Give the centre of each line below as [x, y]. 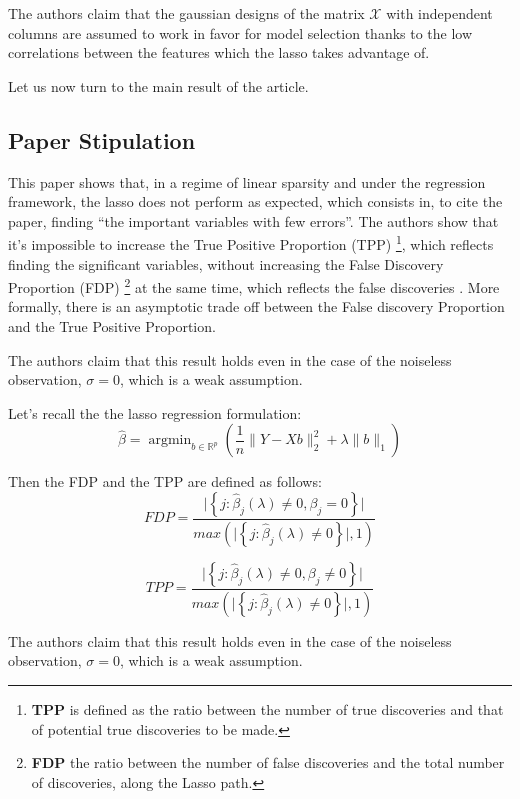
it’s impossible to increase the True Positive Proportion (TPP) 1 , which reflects [251, 243]
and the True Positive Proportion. [112, 326]
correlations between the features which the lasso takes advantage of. [219, 52]
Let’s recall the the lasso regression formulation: [155, 412]
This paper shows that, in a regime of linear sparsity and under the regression [247, 181]
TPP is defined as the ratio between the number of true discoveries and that [267, 708]
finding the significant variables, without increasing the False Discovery [226, 263]
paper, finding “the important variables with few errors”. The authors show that [253, 220]
